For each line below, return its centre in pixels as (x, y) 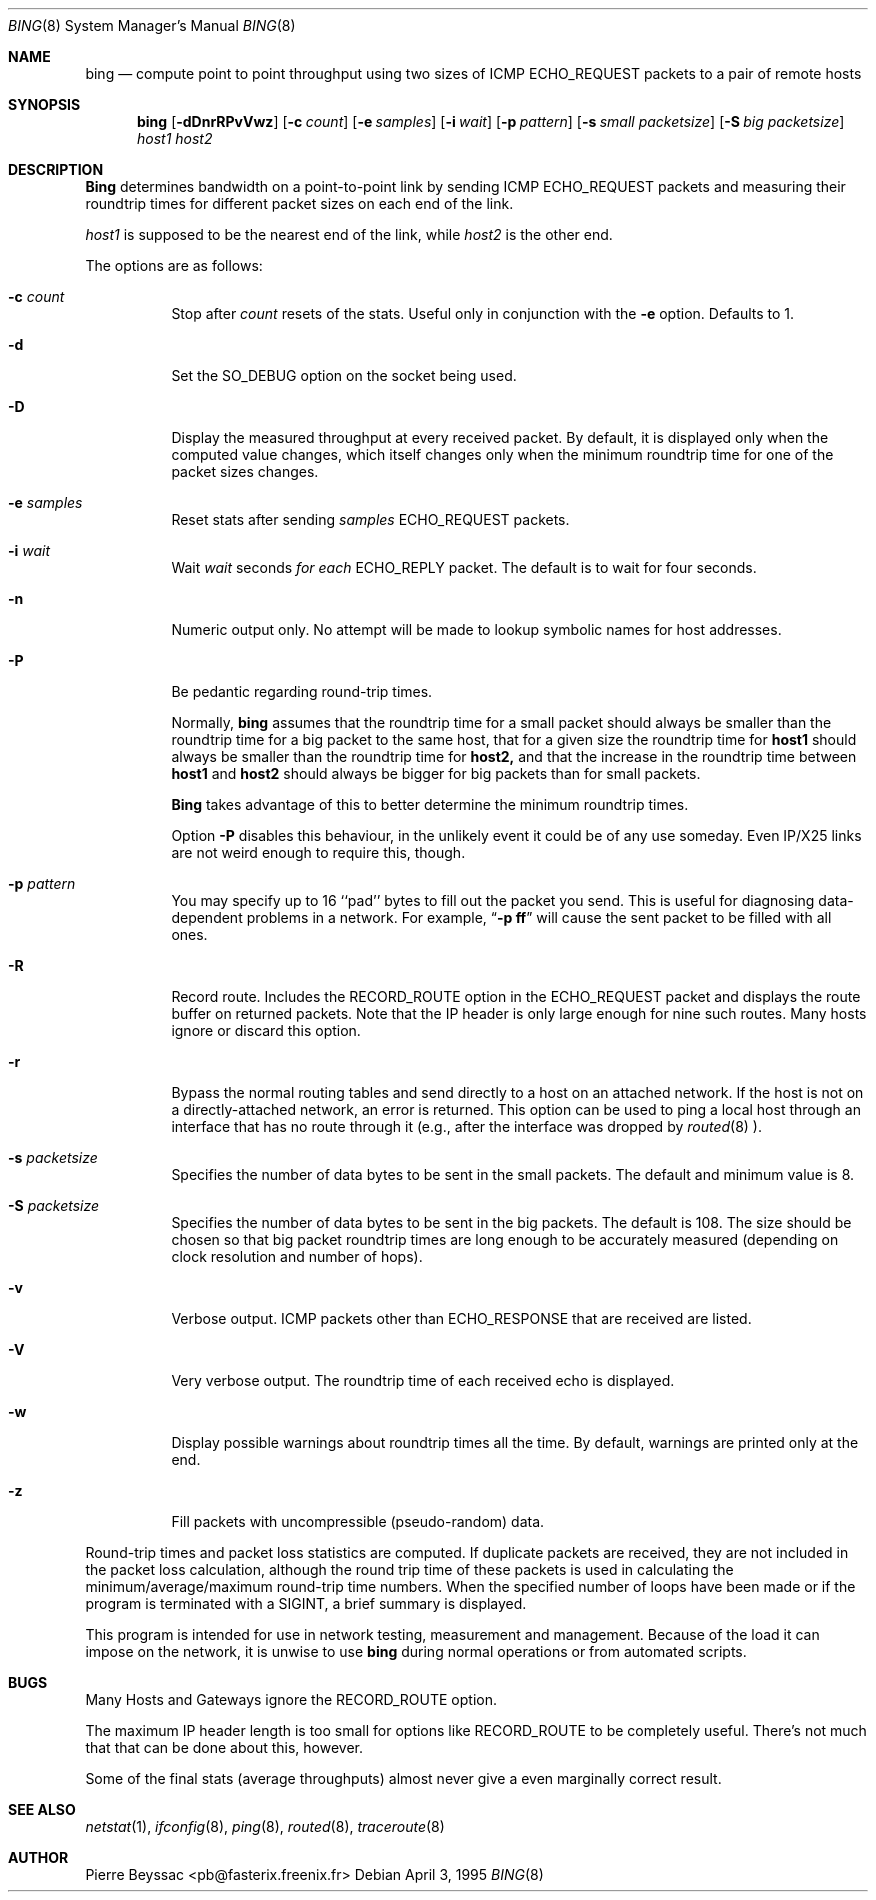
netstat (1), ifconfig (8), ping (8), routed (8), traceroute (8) (265, 1826)
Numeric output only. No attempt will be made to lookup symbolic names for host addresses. (476, 629)
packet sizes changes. (245, 471)
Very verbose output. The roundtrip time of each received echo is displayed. (423, 1380)
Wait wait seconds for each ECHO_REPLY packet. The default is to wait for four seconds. (464, 567)
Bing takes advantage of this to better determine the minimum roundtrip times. (430, 804)
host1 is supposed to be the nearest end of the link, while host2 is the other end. (349, 234)
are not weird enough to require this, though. (318, 852)
